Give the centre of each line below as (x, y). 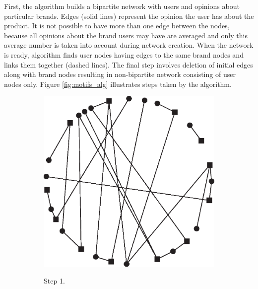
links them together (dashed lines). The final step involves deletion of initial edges (129, 64)
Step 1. (54, 280)
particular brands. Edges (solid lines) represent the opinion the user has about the (129, 16)
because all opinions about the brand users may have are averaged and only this (126, 35)
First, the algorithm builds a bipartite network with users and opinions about (122, 6)
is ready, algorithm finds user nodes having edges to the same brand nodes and (124, 54)
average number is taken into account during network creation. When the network (129, 45)
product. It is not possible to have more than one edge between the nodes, (117, 26)
